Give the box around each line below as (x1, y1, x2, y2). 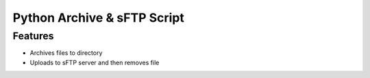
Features (12, 30, 54, 42)
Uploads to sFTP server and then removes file (29, 58, 160, 66)
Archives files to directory (29, 49, 103, 57)
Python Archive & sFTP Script (12, 10, 185, 25)
